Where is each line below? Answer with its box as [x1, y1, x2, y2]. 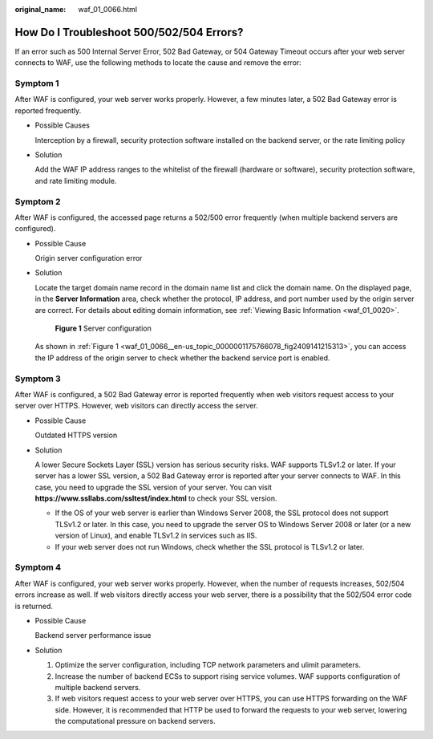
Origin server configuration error [34, 254, 143, 263]
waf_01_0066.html [78, 5, 138, 14]
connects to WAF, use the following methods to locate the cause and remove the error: [14, 58, 302, 67]
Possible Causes [34, 120, 90, 130]
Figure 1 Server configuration [55, 323, 152, 333]
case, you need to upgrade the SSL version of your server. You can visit [34, 482, 273, 492]
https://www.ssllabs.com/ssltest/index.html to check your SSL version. [34, 493, 277, 503]
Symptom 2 [14, 196, 61, 207]
